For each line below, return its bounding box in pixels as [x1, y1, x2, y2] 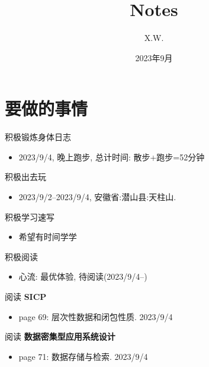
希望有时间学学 [18, 230, 77, 243]
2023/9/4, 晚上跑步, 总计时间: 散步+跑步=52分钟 [18, 150, 205, 163]
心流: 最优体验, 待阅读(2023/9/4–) [18, 270, 147, 283]
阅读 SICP [5, 290, 47, 302]
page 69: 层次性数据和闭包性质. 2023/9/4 [18, 310, 173, 322]
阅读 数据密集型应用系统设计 [5, 330, 115, 343]
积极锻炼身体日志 [5, 131, 71, 143]
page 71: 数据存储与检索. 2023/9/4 [18, 350, 148, 362]
